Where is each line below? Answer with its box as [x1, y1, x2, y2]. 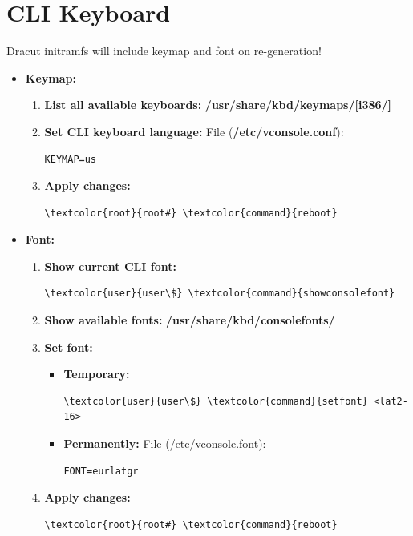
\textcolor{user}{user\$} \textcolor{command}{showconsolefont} [44, 288, 395, 300]
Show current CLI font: [44, 257, 176, 274]
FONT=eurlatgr [63, 465, 139, 477]
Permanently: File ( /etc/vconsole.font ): [63, 435, 266, 452]
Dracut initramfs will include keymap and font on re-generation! [6, 42, 322, 59]
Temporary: [63, 365, 130, 382]
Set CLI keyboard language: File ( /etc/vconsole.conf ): [44, 123, 344, 139]
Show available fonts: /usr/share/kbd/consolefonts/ [44, 312, 335, 328]
